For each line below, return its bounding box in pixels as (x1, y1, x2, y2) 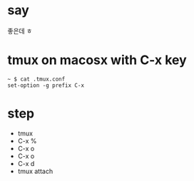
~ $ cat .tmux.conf (7, 76, 66, 83)
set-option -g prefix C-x (7, 81, 84, 89)
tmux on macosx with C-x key (7, 52, 187, 68)
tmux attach (17, 167, 53, 175)
